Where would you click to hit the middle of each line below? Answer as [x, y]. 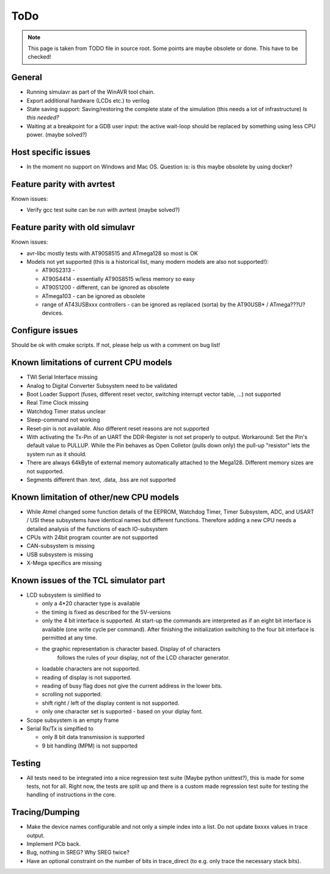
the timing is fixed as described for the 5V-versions [106, 612]
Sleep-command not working [63, 420]
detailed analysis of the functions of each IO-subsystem [97, 529]
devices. [53, 313]
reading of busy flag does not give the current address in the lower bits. [132, 686]
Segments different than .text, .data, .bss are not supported [101, 479]
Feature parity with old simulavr [73, 228]
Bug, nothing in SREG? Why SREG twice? [78, 853]
